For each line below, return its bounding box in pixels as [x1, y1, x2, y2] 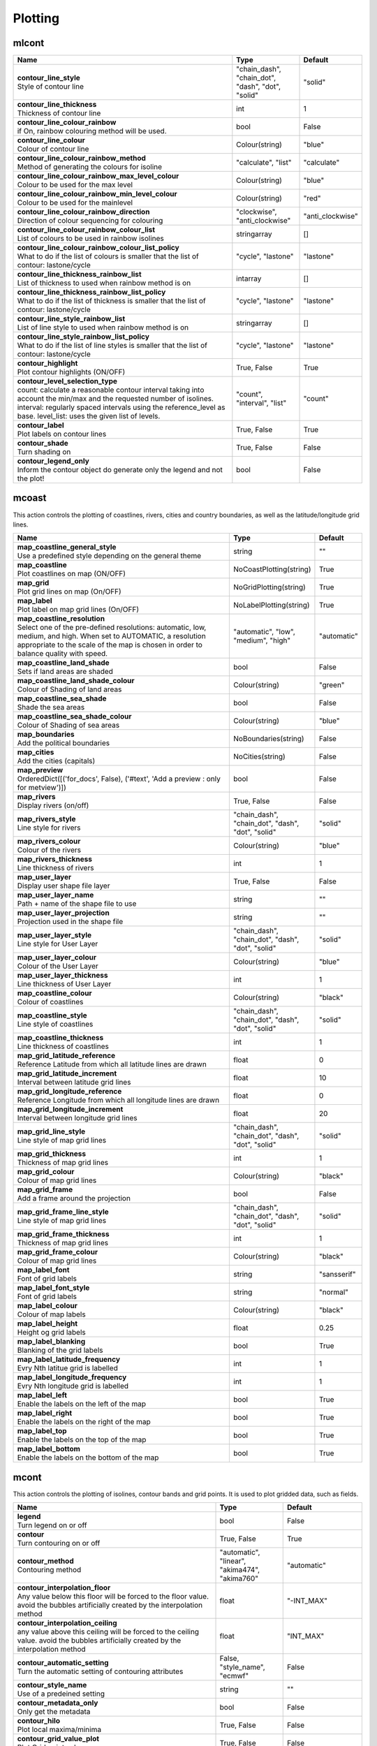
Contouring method [17, 1565, 82, 1575]
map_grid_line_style [17, 1127, 86, 1136]
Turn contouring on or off [17, 1539, 101, 1548]
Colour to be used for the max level [17, 180, 133, 190]
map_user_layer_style [17, 930, 92, 940]
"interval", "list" [236, 398, 287, 408]
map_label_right [17, 1408, 73, 1418]
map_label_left [17, 1391, 68, 1400]
